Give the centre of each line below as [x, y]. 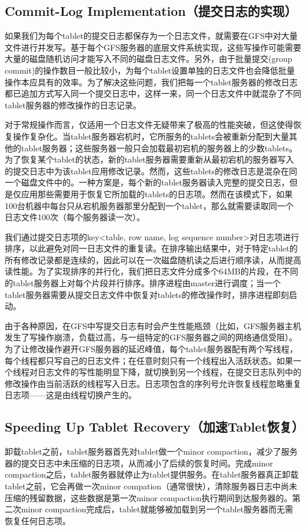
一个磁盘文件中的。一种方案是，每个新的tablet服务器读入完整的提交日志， [147, 182]
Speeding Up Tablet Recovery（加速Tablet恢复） [154, 427]
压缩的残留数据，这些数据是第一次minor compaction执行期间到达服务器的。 [149, 497]
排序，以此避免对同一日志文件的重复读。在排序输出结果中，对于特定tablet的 [151, 248]
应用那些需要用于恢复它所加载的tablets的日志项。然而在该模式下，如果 [157, 193]
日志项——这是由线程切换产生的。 [71, 395]
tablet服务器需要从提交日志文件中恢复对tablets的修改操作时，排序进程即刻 [147, 294]
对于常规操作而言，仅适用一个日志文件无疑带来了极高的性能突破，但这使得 [149, 125]
